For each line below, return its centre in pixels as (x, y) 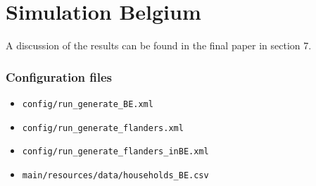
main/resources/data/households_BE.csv (115, 175)
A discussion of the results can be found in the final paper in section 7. (159, 45)
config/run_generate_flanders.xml (103, 128)
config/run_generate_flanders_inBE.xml (115, 152)
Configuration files (59, 76)
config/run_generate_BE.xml (88, 104)
